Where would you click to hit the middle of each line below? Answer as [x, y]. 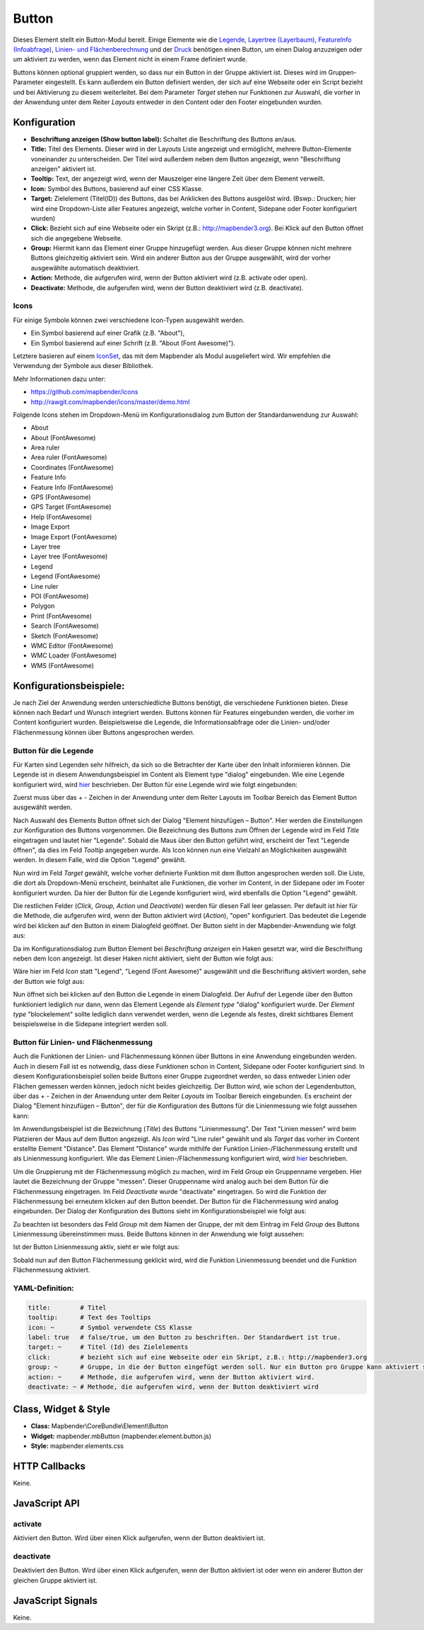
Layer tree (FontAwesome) [69, 556]
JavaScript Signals [55, 1601]
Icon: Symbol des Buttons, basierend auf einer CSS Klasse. [117, 188]
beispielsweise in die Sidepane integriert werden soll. [91, 1024]
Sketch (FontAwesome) [65, 636]
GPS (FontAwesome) [61, 497]
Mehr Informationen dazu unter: [59, 379]
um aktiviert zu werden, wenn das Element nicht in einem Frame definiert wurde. [130, 59]
